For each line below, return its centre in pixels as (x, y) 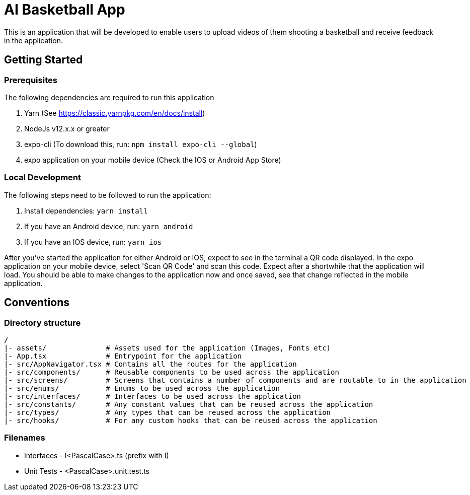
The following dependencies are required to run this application (109, 97)
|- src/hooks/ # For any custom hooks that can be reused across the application (191, 420)
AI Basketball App (65, 10)
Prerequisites (31, 80)
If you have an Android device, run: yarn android (109, 226)
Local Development (43, 178)
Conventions (37, 303)
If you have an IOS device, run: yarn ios (93, 242)
